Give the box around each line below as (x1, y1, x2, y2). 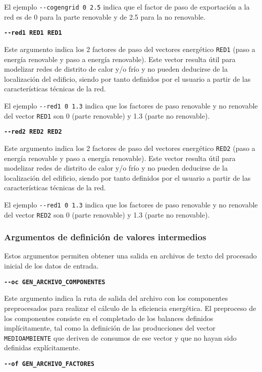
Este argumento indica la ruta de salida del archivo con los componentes (4, 293, 228, 303)
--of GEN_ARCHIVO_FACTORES (4, 360, 94, 367)
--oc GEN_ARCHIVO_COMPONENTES (4, 278, 106, 286)
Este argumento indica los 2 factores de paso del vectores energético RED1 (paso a (4, 43, 255, 54)
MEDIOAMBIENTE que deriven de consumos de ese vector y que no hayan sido (4, 332, 237, 343)
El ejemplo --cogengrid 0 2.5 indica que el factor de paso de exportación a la (4, 2, 250, 12)
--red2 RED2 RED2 (4, 128, 62, 136)
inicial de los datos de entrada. (4, 260, 99, 271)
